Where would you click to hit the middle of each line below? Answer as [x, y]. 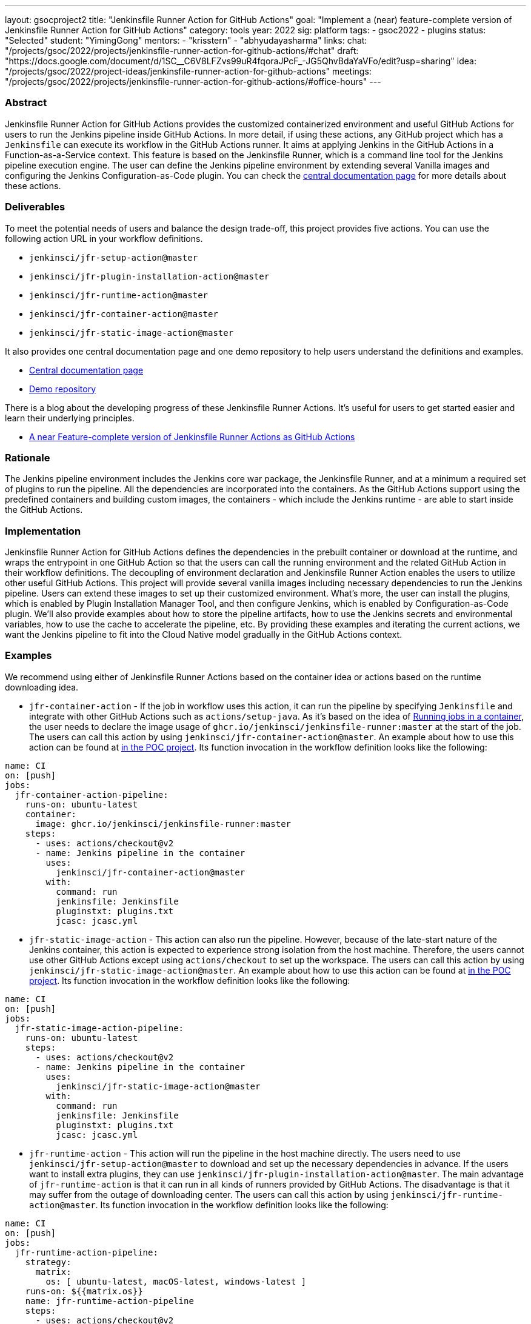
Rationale [28, 457]
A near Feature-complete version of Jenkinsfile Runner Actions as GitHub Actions [192, 436]
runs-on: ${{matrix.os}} [84, 1291]
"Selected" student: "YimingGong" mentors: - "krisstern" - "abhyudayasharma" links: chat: [186, 40]
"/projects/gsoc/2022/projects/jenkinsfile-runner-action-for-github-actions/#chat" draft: [182, 51]
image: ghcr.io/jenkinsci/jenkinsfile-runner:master [163, 824]
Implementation [43, 531]
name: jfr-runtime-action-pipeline [109, 1301]
